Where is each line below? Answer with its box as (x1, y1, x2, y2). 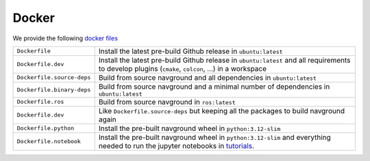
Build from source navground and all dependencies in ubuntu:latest (98, 72, 317, 82)
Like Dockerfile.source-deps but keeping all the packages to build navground (98, 106, 345, 115)
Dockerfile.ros (16, 98, 64, 106)
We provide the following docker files (12, 34, 118, 42)
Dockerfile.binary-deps (16, 86, 91, 93)
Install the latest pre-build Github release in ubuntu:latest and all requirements (98, 55, 351, 65)
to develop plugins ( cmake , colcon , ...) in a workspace (98, 63, 267, 73)
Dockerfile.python (16, 125, 75, 132)
